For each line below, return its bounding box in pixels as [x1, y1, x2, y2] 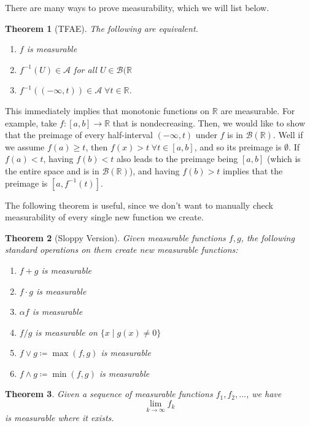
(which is [266, 152, 301, 165]
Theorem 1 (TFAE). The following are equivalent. [5, 21, 198, 34]
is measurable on [35, 325, 98, 338]
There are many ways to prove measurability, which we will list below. [5, 1, 269, 14]
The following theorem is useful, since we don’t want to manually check [5, 198, 273, 211]
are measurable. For [220, 104, 295, 117]
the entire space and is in [5, 164, 99, 177]
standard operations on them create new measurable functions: [5, 243, 238, 256]
